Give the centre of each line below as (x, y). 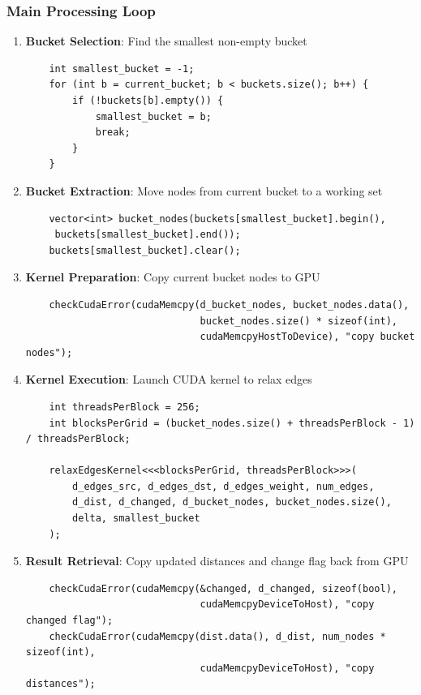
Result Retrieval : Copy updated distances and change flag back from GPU (217, 561)
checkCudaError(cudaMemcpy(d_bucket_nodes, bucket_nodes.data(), (229, 305)
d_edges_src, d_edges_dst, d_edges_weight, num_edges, (223, 486)
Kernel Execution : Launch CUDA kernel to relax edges (169, 379)
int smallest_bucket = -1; (122, 69)
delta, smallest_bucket (136, 519)
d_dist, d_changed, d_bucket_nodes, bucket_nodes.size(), (232, 502)
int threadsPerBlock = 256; (125, 407)
